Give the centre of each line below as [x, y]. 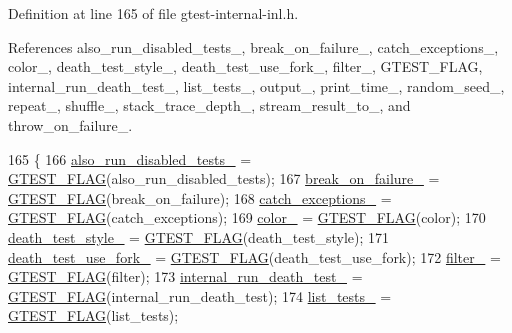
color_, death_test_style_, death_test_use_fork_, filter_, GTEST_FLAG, [245, 66]
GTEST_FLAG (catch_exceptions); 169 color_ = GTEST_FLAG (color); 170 [247, 217]
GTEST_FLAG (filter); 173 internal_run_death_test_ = [185, 276]
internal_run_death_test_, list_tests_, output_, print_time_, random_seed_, [256, 85]
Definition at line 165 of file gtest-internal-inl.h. [153, 13]
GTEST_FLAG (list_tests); [93, 315]
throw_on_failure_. [70, 124]
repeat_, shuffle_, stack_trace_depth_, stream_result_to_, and [209, 105]
